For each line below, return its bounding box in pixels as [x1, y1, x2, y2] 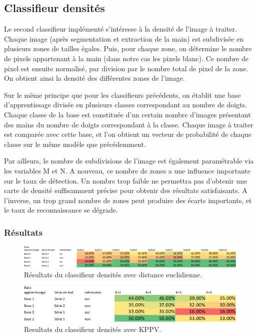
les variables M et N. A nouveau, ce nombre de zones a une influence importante [4, 165, 251, 176]
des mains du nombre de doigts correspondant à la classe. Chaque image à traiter [4, 119, 253, 129]
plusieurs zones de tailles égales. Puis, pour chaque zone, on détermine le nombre [4, 43, 252, 54]
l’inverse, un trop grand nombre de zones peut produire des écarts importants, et [4, 195, 252, 205]
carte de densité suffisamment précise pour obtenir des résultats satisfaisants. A [4, 185, 247, 196]
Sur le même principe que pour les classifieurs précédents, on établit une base [4, 89, 241, 100]
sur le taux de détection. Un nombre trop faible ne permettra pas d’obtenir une [4, 175, 247, 186]
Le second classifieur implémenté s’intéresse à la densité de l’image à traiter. [4, 24, 237, 34]
